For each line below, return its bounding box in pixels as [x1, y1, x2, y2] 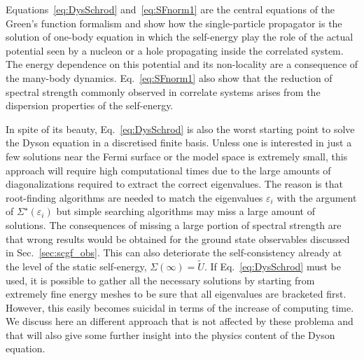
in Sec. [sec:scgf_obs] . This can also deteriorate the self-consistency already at [6, 245, 342, 260]
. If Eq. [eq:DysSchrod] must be [204, 258, 341, 273]
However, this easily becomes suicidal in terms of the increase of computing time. [6, 300, 354, 314]
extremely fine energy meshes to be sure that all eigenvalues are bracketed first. [6, 286, 346, 301]
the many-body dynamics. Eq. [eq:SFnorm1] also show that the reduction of [6, 70, 332, 85]
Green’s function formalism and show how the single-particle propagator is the [6, 15, 342, 30]
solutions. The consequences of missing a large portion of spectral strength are [6, 217, 342, 232]
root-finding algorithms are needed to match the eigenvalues [6, 190, 263, 205]
